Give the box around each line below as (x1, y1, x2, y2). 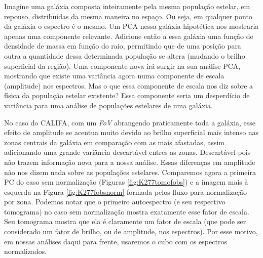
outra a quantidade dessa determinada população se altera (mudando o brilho (4, 50, 245, 61)
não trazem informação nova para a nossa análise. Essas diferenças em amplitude (4, 156, 255, 167)
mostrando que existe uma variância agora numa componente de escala (4, 70, 224, 81)
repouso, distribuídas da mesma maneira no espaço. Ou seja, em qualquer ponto (4, 11, 252, 21)
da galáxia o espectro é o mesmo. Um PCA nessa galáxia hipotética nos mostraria (4, 21, 259, 31)
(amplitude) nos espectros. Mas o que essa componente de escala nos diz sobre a (4, 80, 253, 91)
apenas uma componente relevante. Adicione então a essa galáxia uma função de (4, 30, 253, 41)
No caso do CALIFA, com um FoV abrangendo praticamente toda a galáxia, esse (4, 117, 256, 127)
